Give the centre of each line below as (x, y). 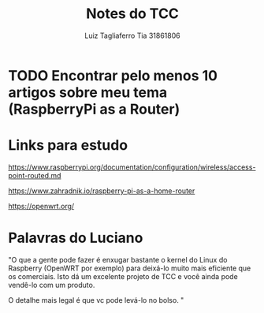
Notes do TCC (132, 14)
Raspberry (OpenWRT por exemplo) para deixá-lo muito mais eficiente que (130, 268)
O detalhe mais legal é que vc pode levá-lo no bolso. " (96, 300)
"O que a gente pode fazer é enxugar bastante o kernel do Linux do (118, 259)
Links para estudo (68, 145)
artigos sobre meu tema (88, 92)
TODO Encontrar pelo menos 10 (113, 75)
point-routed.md (35, 175)
